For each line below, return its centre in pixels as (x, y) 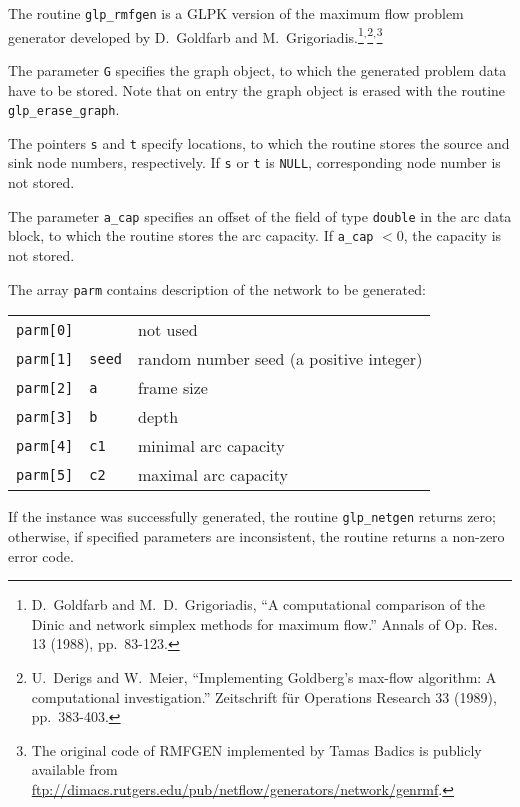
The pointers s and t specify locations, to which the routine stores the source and (259, 142)
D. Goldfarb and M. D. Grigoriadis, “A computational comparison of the (258, 604)
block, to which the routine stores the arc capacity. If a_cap (191, 235)
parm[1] (45, 358)
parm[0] (45, 329)
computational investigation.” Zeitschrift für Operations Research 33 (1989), (264, 696)
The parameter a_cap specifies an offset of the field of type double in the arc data (260, 215)
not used (168, 330)
